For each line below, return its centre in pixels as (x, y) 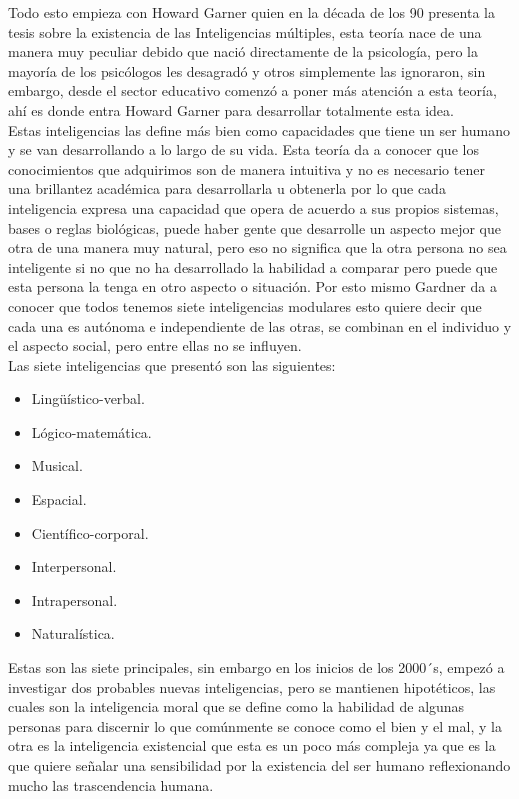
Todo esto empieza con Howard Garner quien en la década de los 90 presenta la (251, 12)
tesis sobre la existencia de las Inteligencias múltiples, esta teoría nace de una (245, 31)
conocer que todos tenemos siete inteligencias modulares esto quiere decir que (245, 305)
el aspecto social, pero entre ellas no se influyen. (155, 345)
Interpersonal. (74, 566)
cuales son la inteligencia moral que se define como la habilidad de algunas (236, 706)
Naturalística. (73, 633)
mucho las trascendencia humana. (111, 784)
